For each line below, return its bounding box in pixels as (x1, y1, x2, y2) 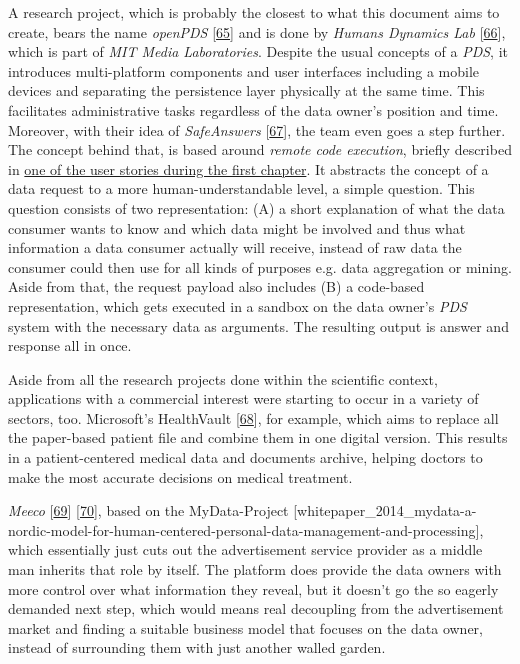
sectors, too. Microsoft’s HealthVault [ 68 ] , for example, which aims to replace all (8, 407, 499, 428)
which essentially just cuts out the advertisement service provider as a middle (8, 539, 483, 560)
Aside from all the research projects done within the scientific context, (8, 368, 438, 389)
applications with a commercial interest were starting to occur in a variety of (8, 388, 479, 409)
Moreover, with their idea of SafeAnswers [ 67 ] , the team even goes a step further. (8, 119, 506, 140)
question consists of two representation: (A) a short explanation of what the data (8, 197, 505, 218)
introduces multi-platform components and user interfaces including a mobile (8, 60, 480, 81)
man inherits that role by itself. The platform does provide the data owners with (8, 559, 502, 580)
